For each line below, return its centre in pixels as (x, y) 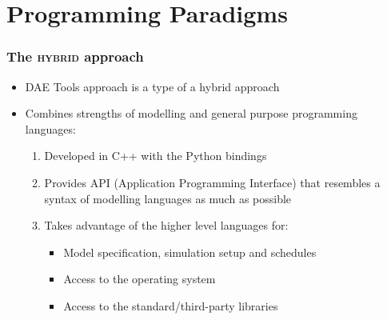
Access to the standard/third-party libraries (171, 305)
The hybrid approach (75, 56)
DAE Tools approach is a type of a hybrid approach (152, 86)
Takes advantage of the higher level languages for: (166, 225)
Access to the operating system (140, 279)
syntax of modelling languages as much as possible (168, 198)
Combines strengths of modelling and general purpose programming (191, 113)
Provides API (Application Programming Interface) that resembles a (212, 182)
